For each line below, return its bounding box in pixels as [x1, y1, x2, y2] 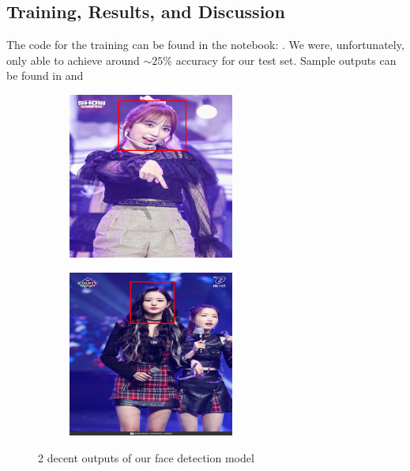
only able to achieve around [6, 51, 140, 68]
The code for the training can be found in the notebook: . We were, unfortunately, [6, 36, 404, 53]
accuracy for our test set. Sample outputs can [175, 51, 397, 68]
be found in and [6, 67, 84, 84]
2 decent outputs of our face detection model [38, 449, 254, 465]
